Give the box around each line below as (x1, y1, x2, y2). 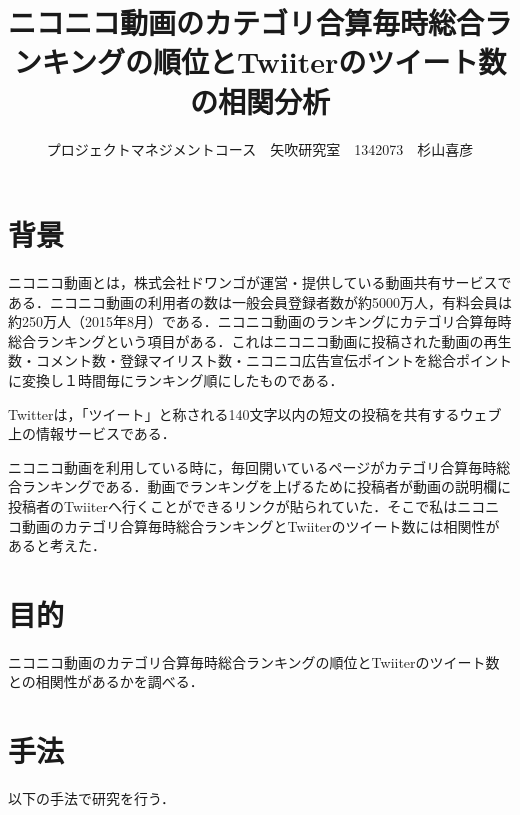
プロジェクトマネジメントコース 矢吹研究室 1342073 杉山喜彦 (46, 138, 474, 159)
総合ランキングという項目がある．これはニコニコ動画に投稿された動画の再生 (8, 330, 512, 351)
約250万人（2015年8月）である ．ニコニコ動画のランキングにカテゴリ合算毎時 (8, 311, 512, 332)
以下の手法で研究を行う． (8, 788, 175, 809)
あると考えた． (8, 535, 106, 556)
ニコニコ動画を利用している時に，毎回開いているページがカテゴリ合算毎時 (8, 456, 497, 477)
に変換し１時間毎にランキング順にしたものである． (8, 370, 344, 390)
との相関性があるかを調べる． (8, 671, 204, 692)
